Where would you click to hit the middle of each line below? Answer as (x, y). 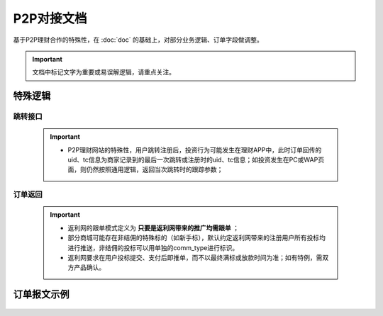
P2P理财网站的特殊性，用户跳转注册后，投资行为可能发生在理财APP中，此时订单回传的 (195, 149)
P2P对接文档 (50, 18)
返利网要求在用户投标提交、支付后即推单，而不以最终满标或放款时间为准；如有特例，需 (195, 257)
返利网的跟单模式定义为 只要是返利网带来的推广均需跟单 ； (153, 227)
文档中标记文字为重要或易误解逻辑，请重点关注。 (104, 72)
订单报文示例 (41, 294)
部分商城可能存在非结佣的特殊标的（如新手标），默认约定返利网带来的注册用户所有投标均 (196, 238)
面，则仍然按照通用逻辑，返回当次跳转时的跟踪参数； (145, 169)
